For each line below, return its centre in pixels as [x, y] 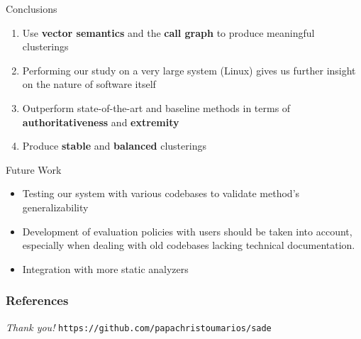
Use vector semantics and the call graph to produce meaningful [168, 32]
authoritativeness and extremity [101, 122]
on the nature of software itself [89, 84]
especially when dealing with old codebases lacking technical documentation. [189, 245]
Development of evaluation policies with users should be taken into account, [187, 231]
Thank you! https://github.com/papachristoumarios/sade [139, 327]
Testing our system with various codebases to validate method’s [161, 193]
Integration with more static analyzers [105, 268]
